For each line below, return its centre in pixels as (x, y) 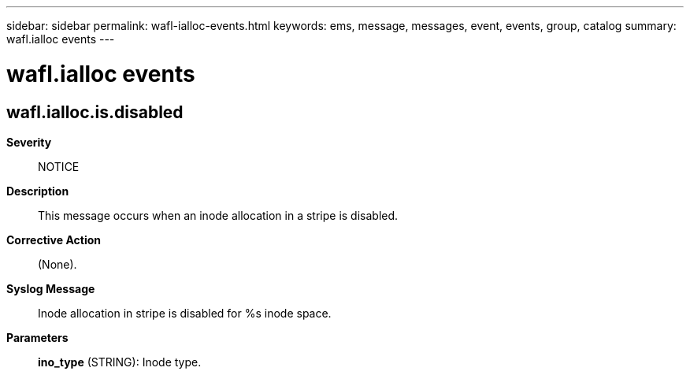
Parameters (37, 337)
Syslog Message (51, 288)
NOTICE (59, 166)
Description (38, 191)
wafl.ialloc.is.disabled (95, 112)
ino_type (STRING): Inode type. (120, 362)
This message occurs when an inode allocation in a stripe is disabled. (218, 215)
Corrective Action (54, 239)
